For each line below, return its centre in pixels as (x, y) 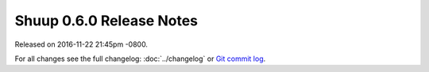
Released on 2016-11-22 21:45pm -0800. (81, 44)
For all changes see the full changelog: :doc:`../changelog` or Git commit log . (140, 59)
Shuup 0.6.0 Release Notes (106, 21)
